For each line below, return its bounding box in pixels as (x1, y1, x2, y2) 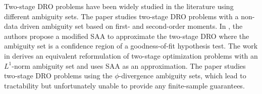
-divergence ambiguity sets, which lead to (119, 70, 246, 81)
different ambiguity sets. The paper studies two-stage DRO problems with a (4, 11, 239, 21)
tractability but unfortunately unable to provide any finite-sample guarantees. (4, 80, 245, 90)
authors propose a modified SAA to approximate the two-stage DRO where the (4, 30, 249, 41)
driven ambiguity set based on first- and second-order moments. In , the (20, 21, 243, 31)
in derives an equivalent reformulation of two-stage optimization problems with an (4, 50, 258, 61)
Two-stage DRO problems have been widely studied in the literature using (4, 1, 234, 11)
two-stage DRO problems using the (4, 70, 113, 81)
